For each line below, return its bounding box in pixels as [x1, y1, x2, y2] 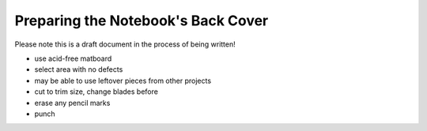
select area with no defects [34, 65, 123, 74]
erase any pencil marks [34, 98, 111, 107]
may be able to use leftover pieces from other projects [34, 76, 212, 85]
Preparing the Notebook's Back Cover [14, 12, 269, 29]
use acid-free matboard [34, 54, 112, 63]
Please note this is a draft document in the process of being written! [14, 39, 236, 49]
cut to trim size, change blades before [34, 87, 158, 96]
